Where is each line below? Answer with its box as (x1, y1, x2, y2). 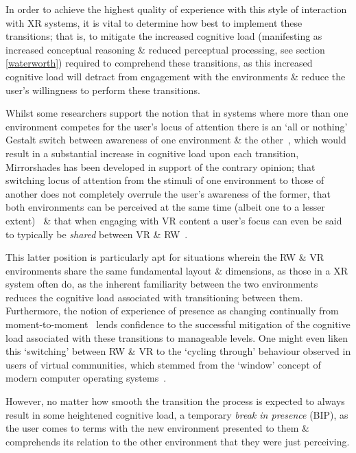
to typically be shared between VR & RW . (5, 226, 188, 241)
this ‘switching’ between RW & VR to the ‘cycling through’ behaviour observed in (5, 344, 351, 358)
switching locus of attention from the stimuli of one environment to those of (5, 173, 324, 187)
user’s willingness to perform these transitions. (5, 82, 200, 97)
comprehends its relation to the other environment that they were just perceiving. (5, 434, 350, 448)
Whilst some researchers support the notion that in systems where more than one (5, 106, 348, 120)
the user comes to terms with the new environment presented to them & (5, 421, 309, 435)
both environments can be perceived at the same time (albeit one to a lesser (5, 200, 325, 214)
